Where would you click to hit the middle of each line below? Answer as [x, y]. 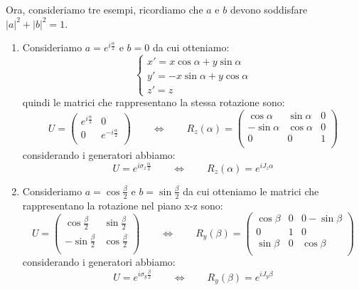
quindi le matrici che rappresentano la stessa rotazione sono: [154, 102]
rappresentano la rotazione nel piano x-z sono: [123, 205]
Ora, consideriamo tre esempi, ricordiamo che [105, 9]
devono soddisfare [269, 9]
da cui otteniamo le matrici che [251, 191]
